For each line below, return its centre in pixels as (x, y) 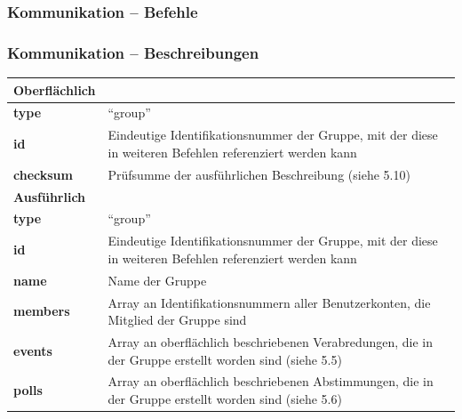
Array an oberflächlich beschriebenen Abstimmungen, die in (271, 381)
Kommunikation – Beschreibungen (133, 52)
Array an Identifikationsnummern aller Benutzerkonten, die (269, 302)
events (33, 350)
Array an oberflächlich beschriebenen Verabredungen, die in (271, 341)
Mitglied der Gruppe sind (177, 320)
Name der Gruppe (157, 280)
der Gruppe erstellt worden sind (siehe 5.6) (225, 398)
